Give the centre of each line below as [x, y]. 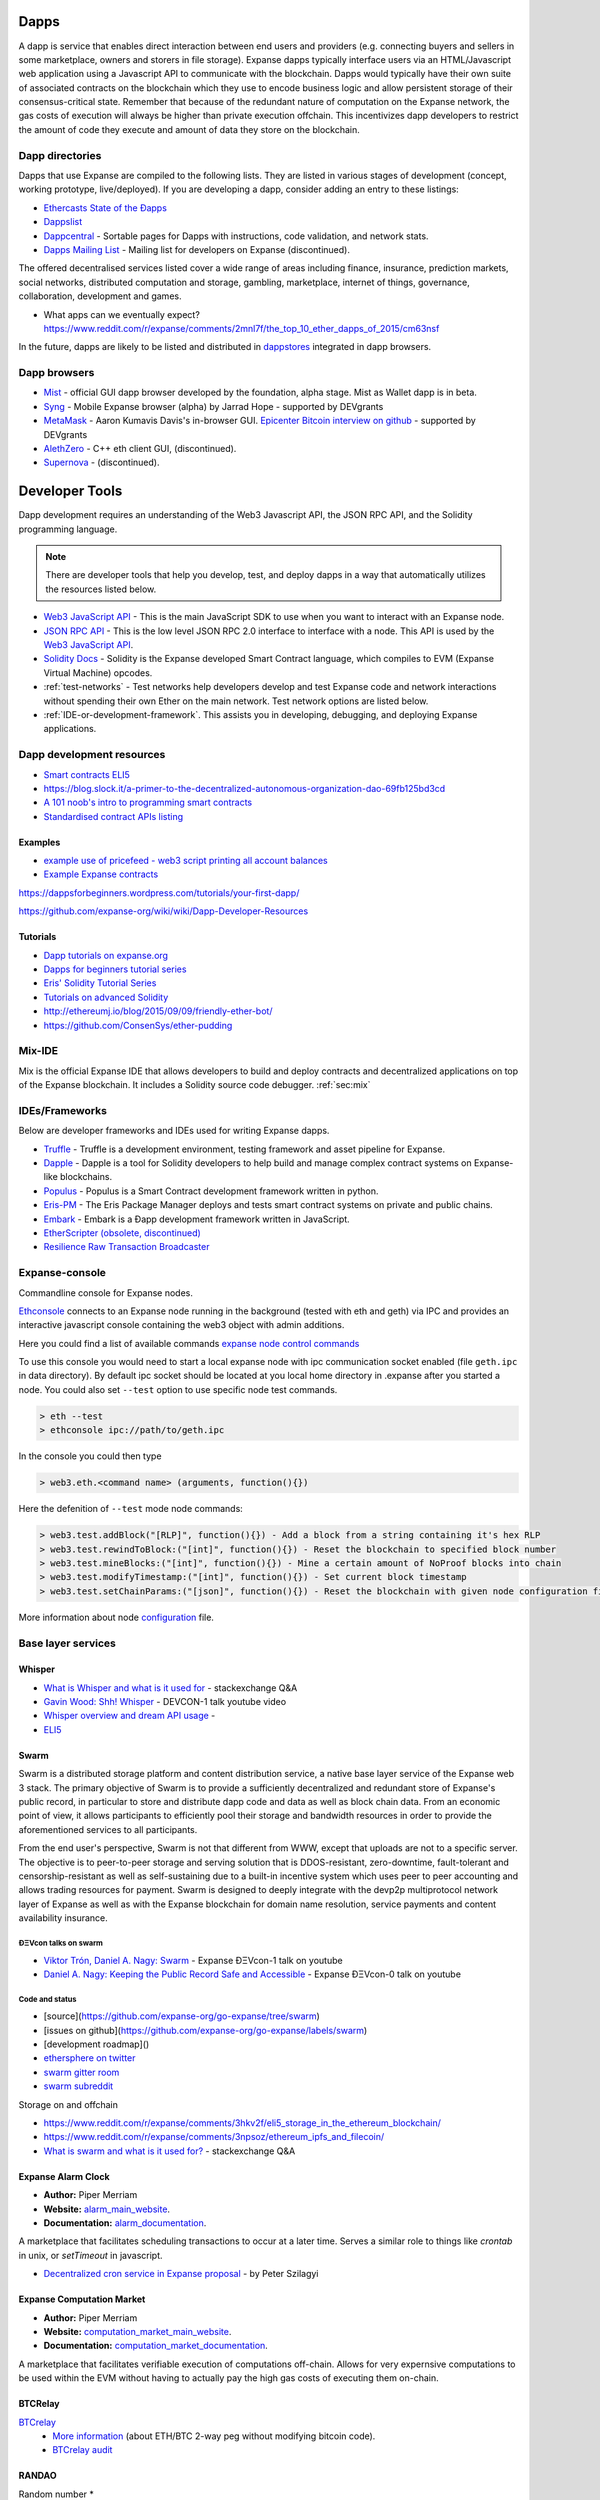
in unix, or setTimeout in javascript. [91, 2255]
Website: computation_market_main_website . [137, 2331]
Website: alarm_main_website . [106, 2209]
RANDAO [37, 2476]
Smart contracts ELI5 [86, 774]
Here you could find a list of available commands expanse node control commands [189, 1343]
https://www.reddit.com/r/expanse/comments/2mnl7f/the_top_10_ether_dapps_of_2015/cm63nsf [241, 328]
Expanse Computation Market [82, 2299]
